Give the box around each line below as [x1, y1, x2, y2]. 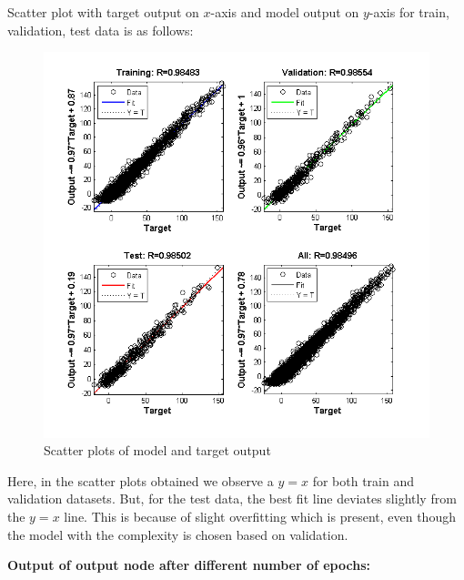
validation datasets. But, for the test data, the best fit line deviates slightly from [7, 489, 457, 508]
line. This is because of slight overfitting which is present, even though [64, 506, 456, 525]
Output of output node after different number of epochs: [7, 555, 370, 575]
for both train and [312, 471, 414, 490]
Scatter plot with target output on [7, 3, 199, 21]
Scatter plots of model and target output [44, 441, 271, 460]
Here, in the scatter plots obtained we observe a [7, 471, 274, 490]
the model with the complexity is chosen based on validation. [7, 524, 348, 544]
